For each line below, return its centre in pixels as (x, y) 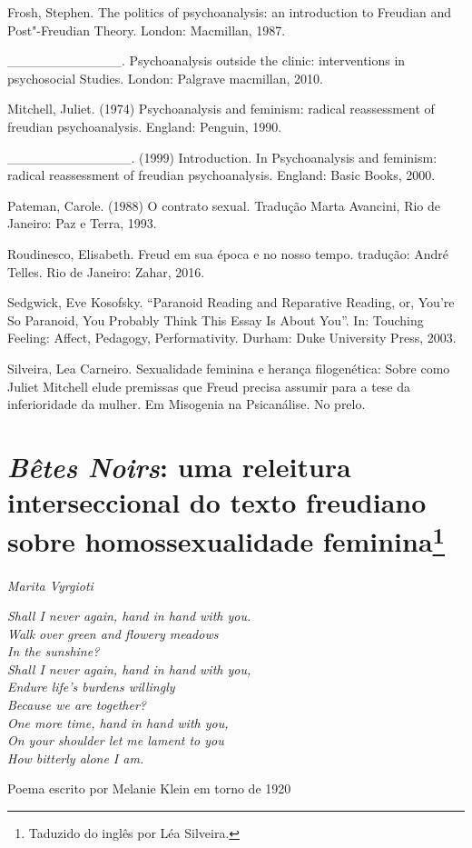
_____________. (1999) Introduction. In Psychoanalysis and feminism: (222, 157)
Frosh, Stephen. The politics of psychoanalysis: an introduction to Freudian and (230, 12)
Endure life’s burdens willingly (91, 687)
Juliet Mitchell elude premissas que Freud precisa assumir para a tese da (209, 386)
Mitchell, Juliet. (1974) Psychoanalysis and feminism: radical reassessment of (221, 109)
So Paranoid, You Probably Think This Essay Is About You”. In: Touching (216, 319)
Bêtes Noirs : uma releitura (179, 466)
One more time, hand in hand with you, (118, 722)
